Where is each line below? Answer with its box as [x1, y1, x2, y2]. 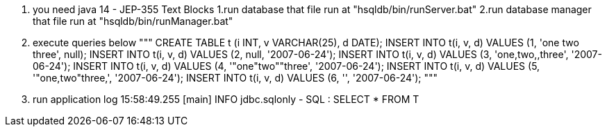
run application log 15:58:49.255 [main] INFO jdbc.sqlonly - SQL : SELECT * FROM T [33, 93, 419, 105]
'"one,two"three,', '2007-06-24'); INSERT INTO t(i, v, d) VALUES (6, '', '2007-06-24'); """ [33, 72, 438, 84]
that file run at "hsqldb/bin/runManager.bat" [33, 15, 233, 27]
